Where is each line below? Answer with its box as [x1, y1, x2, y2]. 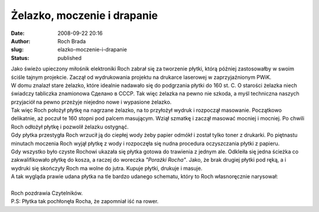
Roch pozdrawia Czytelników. [11, 189, 83, 197]
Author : [11, 37, 31, 44]
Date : [11, 30, 25, 37]
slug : [11, 46, 24, 53]
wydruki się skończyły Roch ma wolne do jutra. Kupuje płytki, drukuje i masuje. [11, 165, 203, 172]
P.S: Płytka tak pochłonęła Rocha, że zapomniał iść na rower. [11, 198, 159, 205]
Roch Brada [57, 37, 86, 44]
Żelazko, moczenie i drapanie [11, 9, 158, 22]
